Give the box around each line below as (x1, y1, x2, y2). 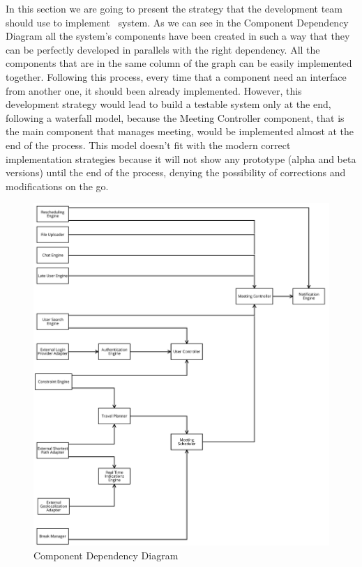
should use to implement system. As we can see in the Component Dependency (6, 15, 349, 29)
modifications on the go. (6, 178, 109, 193)
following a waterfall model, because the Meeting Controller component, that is (6, 110, 345, 125)
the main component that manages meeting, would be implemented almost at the (6, 124, 354, 139)
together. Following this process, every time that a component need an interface (6, 69, 347, 84)
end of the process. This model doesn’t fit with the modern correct (6, 137, 291, 152)
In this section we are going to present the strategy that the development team (6, 1, 342, 15)
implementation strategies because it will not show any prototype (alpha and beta (6, 151, 356, 166)
